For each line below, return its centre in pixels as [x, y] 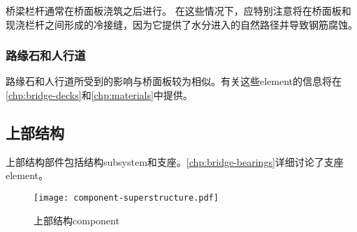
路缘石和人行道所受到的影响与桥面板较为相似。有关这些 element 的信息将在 [174, 81]
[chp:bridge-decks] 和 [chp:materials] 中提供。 [99, 95]
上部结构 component [76, 220]
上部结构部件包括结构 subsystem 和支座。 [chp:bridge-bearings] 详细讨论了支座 [175, 161]
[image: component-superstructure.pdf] [126, 198]
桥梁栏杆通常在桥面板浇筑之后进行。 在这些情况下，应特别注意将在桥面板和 [178, 10]
